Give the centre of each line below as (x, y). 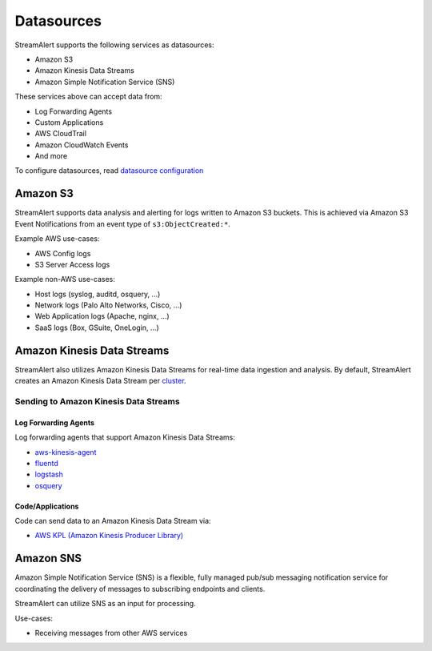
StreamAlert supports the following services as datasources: (115, 45)
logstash (49, 474)
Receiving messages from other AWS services (111, 633)
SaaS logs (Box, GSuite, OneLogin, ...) (97, 328)
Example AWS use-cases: (57, 239)
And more (51, 156)
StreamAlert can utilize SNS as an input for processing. (105, 604)
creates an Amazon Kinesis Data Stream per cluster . (101, 381)
